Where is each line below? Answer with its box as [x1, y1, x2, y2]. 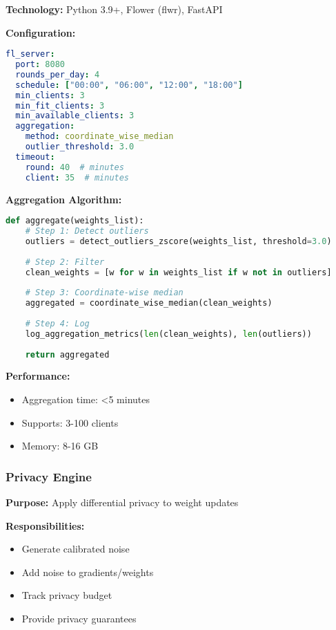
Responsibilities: [6, 518, 85, 532]
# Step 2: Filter [25, 257, 105, 267]
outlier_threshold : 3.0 [25, 142, 135, 152]
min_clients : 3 [15, 90, 85, 100]
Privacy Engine [6, 467, 92, 485]
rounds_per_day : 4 [15, 69, 100, 80]
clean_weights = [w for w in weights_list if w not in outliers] [25, 267, 332, 277]
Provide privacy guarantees [21, 611, 137, 625]
